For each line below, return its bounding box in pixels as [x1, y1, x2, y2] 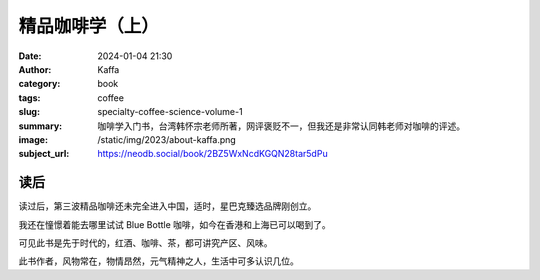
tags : [18, 91, 41, 104]
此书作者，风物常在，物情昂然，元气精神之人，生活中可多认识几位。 [18, 255, 299, 267]
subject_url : [18, 148, 70, 160]
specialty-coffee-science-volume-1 [97, 106, 244, 118]
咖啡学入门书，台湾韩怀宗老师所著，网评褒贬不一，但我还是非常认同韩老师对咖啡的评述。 [97, 120, 465, 132]
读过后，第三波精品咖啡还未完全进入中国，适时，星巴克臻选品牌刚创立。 [18, 200, 317, 212]
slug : [18, 106, 40, 118]
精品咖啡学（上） [18, 15, 160, 37]
